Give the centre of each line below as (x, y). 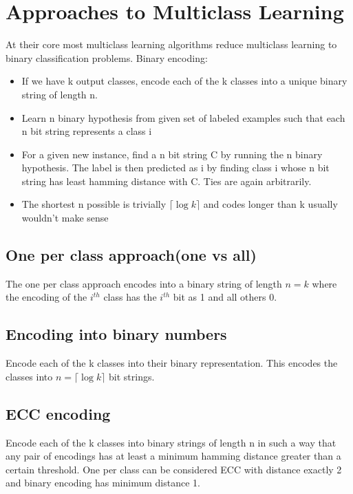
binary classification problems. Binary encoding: (107, 57)
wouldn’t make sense (65, 218)
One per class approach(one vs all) (131, 255)
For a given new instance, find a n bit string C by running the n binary (172, 154)
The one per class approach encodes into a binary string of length (144, 283)
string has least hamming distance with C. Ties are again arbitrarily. (167, 181)
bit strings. (132, 376)
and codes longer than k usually (270, 204)
